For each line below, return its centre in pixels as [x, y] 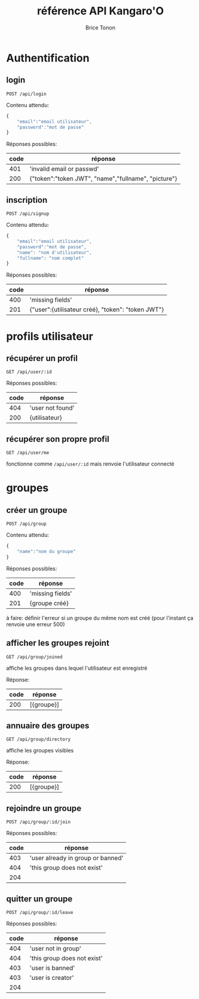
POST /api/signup [28, 214]
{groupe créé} [49, 603]
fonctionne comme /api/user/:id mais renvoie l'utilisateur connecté [90, 464]
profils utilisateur [50, 336]
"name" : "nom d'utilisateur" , [55, 253]
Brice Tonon [100, 28]
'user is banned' [52, 968]
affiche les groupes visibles [40, 751]
